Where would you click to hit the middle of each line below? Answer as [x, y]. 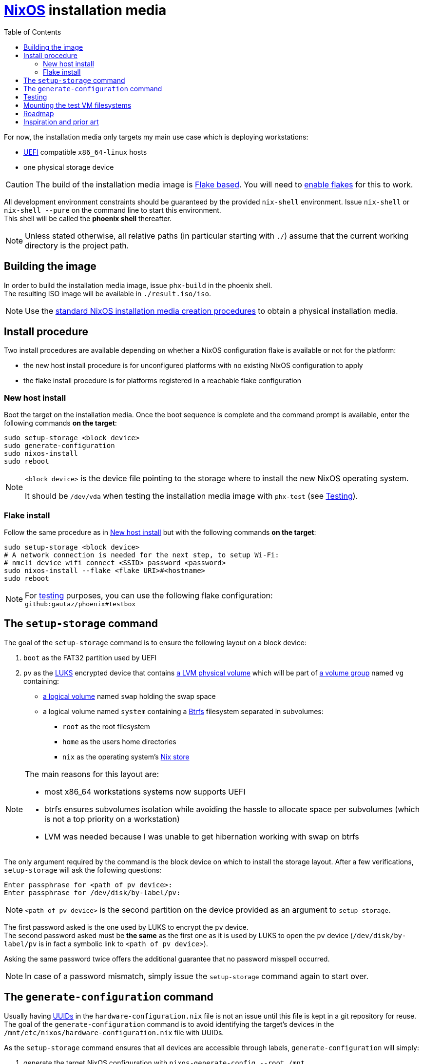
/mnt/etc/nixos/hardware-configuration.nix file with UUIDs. [114, 1032]
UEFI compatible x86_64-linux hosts [85, 152]
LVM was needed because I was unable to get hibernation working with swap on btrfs [202, 836]
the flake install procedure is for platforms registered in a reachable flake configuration [163, 381]
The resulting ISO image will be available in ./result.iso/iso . [107, 293]
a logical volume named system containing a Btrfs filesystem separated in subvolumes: [183, 711]
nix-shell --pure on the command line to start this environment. [113, 210]
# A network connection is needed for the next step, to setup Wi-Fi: [142, 555]
